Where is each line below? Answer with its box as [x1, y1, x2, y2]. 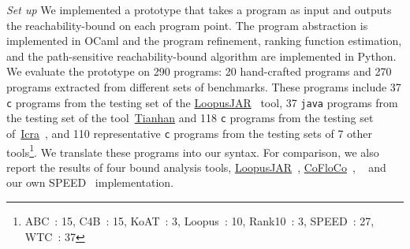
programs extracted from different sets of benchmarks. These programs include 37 [6, 78, 401, 95]
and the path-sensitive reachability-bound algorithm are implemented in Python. [6, 47, 397, 64]
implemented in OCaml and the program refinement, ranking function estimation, [6, 32, 402, 49]
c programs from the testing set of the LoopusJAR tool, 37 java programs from [6, 94, 398, 110]
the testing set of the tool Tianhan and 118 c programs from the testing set [6, 110, 374, 126]
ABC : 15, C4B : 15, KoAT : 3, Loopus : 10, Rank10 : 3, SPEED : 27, [24, 212, 375, 229]
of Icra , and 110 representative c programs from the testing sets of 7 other [6, 124, 372, 141]
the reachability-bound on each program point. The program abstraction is [6, 17, 368, 33]
